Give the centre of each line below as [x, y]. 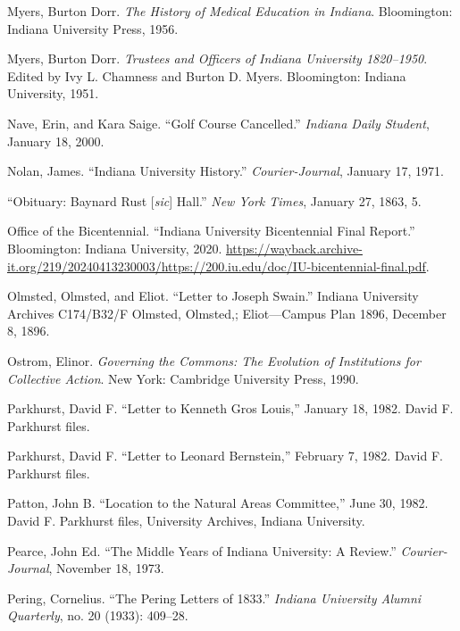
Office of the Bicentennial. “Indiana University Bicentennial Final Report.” [211, 231]
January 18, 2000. [56, 141]
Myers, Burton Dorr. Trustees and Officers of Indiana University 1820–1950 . [217, 58]
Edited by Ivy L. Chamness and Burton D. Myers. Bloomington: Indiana [207, 75]
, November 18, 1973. [106, 568]
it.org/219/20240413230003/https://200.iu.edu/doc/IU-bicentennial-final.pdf [217, 266]
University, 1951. [53, 93]
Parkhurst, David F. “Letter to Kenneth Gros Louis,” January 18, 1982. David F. [230, 408]
